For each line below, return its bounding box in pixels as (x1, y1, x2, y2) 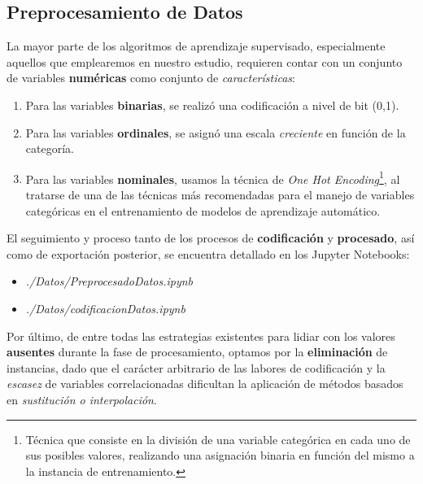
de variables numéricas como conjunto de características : (7, 69, 295, 86)
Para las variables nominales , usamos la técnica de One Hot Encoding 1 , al (25, 168, 400, 187)
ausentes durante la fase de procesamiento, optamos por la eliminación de (7, 343, 388, 360)
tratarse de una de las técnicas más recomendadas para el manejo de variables (25, 186, 415, 203)
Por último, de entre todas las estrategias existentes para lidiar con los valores (7, 327, 395, 344)
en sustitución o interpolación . (7, 390, 157, 408)
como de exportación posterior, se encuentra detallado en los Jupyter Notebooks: (7, 245, 410, 262)
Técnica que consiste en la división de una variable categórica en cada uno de (25, 430, 411, 447)
